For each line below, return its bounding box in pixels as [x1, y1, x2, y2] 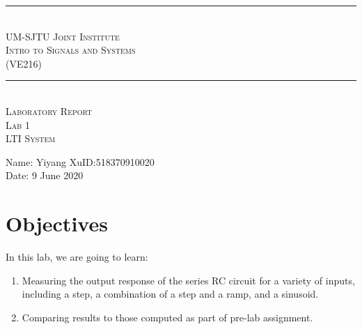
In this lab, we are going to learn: [6, 250, 148, 264]
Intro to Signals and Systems [6, 43, 136, 57]
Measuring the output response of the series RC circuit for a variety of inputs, [22, 273, 355, 287]
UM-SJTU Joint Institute [6, 29, 120, 43]
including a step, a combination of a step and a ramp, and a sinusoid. [22, 286, 319, 301]
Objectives [6, 209, 108, 238]
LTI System [6, 131, 56, 146]
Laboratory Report [6, 103, 93, 118]
